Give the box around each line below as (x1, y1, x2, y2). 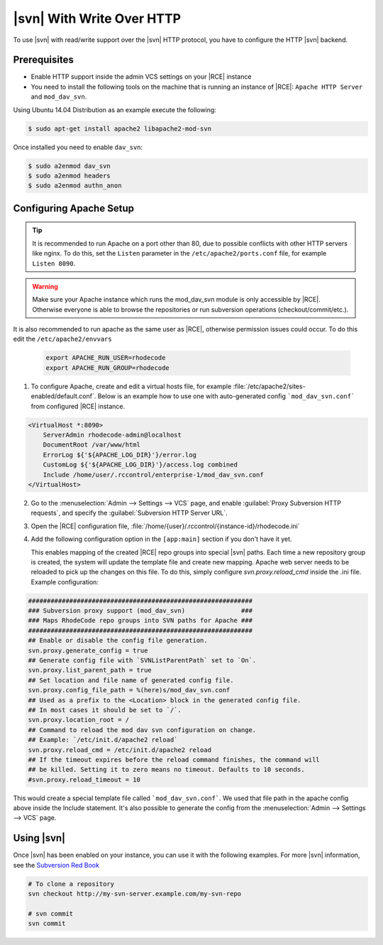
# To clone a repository (28, 880, 115, 887)
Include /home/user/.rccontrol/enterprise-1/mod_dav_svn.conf (43, 471, 264, 479)
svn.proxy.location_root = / (28, 716, 130, 724)
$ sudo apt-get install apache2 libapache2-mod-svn (28, 124, 212, 133)
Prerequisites (13, 54, 74, 66)
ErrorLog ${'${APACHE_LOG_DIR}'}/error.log (43, 451, 196, 459)
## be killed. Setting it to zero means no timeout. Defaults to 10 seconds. (28, 765, 305, 774)
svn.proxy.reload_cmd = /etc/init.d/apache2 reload (28, 745, 212, 754)
